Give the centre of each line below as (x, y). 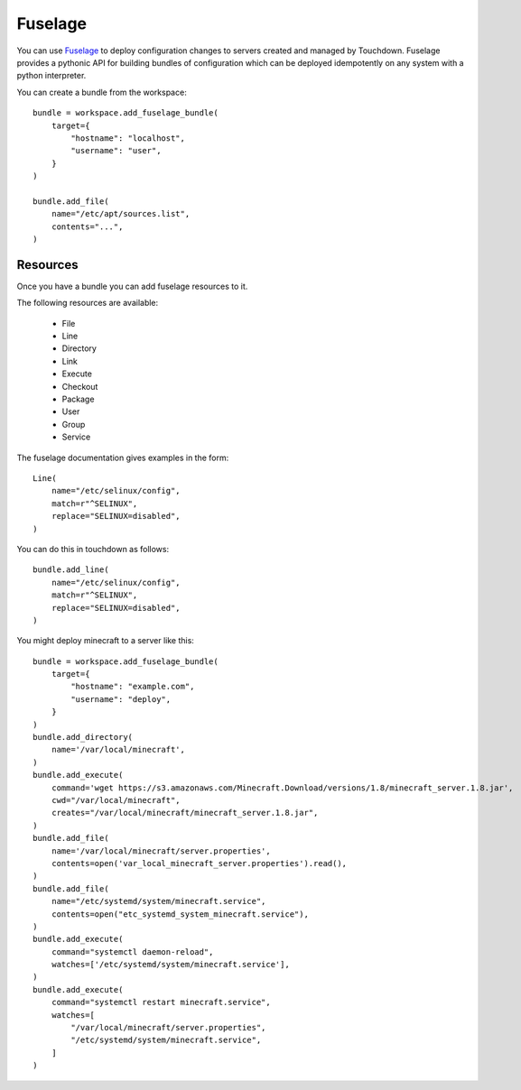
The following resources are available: (88, 303)
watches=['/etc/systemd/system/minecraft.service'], (171, 965)
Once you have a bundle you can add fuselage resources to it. (132, 286)
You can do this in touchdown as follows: (93, 549)
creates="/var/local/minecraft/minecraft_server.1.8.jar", (185, 813)
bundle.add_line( (71, 570)
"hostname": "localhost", (128, 138)
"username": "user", (116, 151)
